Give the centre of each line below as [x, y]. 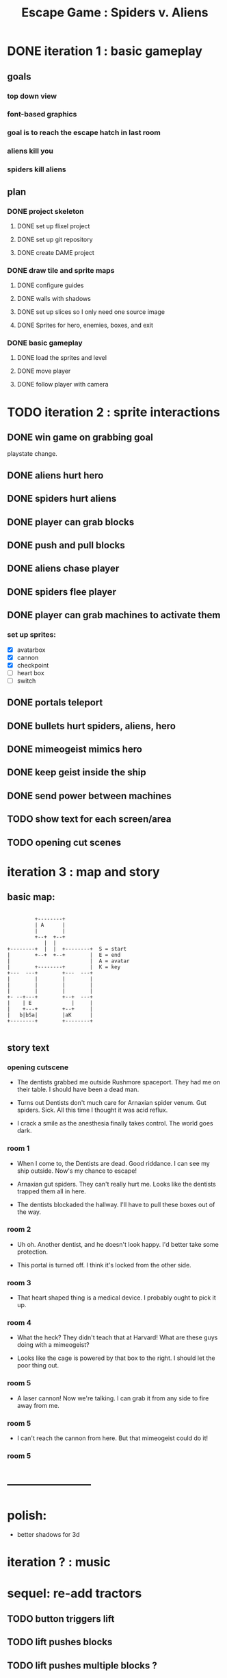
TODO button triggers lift [61, 1619]
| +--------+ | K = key [64, 967]
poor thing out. [38, 1365]
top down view [32, 96]
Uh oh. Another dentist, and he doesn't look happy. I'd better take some [118, 1244]
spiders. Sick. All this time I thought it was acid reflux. [92, 1110]
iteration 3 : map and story [83, 872]
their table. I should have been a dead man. [78, 1090]
